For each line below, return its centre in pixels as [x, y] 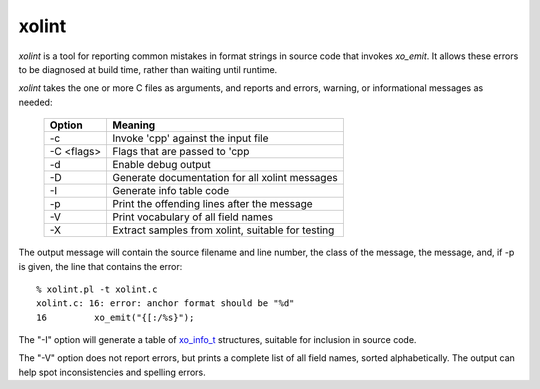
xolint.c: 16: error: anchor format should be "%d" [165, 303]
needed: [35, 102]
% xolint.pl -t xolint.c [97, 289]
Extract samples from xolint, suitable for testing [223, 230]
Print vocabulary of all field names [192, 217]
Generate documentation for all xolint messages [225, 178]
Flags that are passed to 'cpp [180, 152]
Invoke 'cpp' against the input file [190, 138]
